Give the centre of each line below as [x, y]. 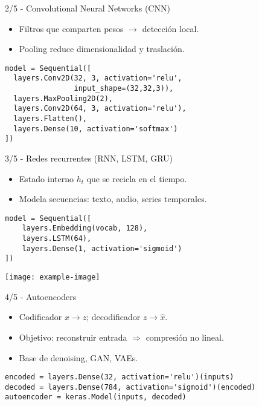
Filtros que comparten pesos [71, 28]
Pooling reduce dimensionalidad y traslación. [102, 49]
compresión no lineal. [185, 337]
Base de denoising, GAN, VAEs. [78, 357]
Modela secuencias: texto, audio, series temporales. [113, 199]
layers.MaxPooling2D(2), [63, 98]
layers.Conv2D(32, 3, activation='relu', [98, 78]
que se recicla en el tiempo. [137, 178]
